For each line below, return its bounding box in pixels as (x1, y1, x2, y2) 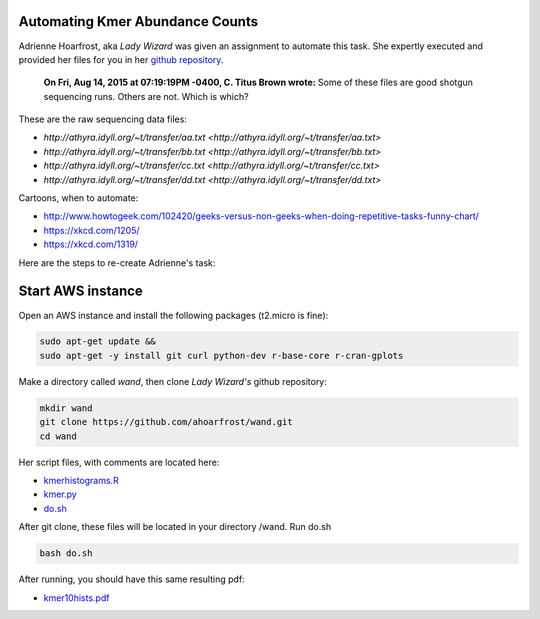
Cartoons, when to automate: (18, 192, 139, 204)
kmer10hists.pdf (43, 591, 110, 604)
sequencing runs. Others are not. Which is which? (43, 90, 249, 102)
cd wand (39, 430, 77, 442)
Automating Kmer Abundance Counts (18, 13, 259, 30)
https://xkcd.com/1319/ (43, 238, 139, 250)
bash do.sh (39, 548, 93, 559)
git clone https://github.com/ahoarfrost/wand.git (39, 416, 294, 428)
